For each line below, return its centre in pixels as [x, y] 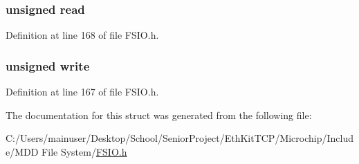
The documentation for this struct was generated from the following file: [159, 115]
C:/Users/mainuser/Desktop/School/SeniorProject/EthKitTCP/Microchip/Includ [180, 138]
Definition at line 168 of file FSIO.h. [82, 35]
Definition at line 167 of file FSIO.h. [82, 92]
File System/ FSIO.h [84, 151]
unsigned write [48, 65]
